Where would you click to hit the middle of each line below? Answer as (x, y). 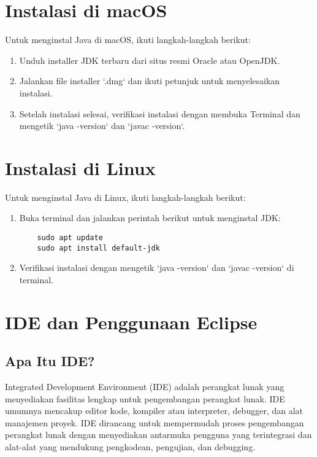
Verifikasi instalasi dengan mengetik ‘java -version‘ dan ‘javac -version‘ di (157, 268)
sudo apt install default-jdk (98, 248)
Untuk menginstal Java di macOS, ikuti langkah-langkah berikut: (128, 40)
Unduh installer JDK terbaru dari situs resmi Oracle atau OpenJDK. (150, 60)
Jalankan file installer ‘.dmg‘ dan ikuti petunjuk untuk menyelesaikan (150, 81)
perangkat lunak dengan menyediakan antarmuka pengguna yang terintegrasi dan (158, 435)
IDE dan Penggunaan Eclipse (131, 322)
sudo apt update (70, 238)
